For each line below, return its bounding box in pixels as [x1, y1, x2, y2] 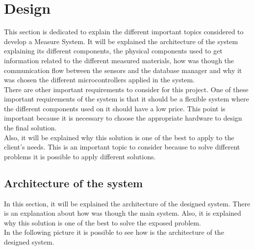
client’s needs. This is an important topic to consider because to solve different [4, 142, 240, 152]
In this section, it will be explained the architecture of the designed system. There [4, 198, 251, 208]
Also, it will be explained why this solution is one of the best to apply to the [4, 132, 234, 142]
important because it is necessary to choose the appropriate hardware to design [4, 113, 242, 123]
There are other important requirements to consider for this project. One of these [4, 84, 249, 94]
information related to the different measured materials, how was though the [4, 55, 234, 65]
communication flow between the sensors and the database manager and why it [4, 65, 242, 75]
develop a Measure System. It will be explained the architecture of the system [4, 36, 238, 46]
